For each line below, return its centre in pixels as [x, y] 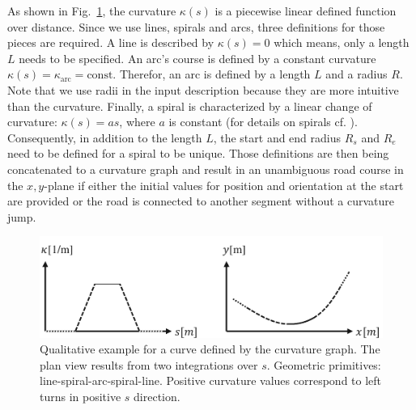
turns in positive [81, 396]
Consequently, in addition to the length [105, 137]
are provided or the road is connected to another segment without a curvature [201, 201]
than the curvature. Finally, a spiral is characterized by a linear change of [190, 106]
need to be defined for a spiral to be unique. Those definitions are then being [198, 153]
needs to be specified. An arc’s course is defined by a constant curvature [197, 58]
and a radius [357, 74]
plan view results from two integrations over [149, 364]
